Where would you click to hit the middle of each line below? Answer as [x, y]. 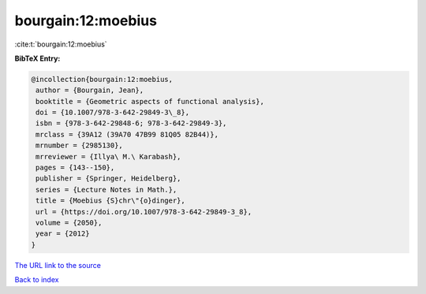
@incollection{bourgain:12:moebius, [102, 79]
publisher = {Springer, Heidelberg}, [108, 179]
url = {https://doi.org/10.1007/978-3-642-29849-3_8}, [144, 212]
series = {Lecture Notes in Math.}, [106, 190]
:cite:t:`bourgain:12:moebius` [61, 44]
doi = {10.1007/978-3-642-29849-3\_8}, [112, 113]
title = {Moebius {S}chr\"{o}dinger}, [110, 201]
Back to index [37, 280]
